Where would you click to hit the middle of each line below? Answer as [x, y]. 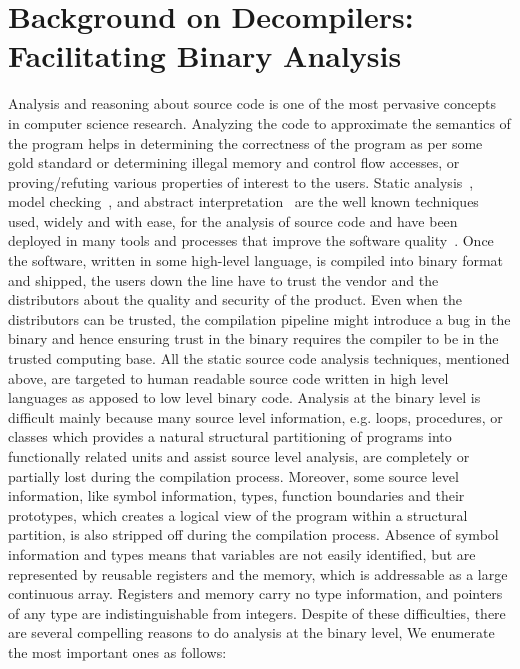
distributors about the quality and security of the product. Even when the [235, 299]
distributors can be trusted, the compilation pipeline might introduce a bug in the [259, 318]
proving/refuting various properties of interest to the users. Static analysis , [241, 181]
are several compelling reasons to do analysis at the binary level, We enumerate [251, 632]
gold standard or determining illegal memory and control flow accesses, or [234, 162]
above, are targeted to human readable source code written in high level [228, 377]
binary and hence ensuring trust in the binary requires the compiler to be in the [253, 338]
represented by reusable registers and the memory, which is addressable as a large [258, 573]
